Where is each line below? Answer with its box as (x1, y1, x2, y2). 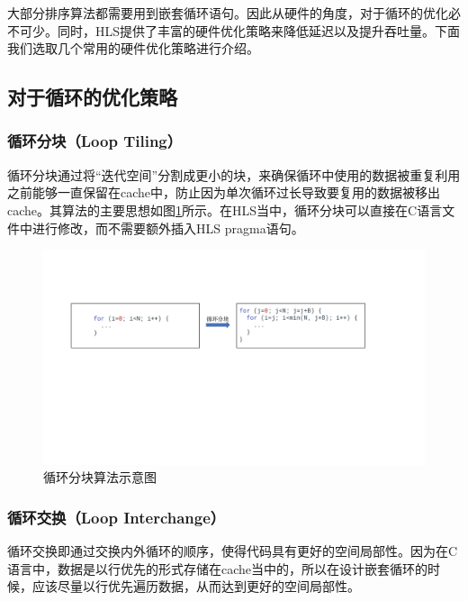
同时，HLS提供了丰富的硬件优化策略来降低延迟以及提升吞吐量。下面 (57, 21, 461, 40)
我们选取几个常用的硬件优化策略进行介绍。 (7, 39, 259, 58)
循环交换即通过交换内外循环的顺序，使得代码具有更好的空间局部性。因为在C (7, 542, 458, 560)
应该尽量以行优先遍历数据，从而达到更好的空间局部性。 (31, 577, 360, 596)
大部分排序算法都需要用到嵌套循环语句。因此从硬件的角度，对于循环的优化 (7, 4, 448, 22)
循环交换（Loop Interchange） (7, 505, 226, 528)
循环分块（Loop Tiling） (7, 130, 183, 152)
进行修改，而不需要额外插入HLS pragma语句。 (31, 218, 304, 237)
